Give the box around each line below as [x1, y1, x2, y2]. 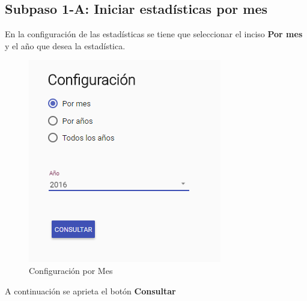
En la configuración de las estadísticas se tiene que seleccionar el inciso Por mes [5, 28, 303, 40]
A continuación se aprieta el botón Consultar [5, 284, 176, 297]
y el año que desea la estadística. [5, 39, 126, 52]
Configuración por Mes [29, 264, 113, 276]
